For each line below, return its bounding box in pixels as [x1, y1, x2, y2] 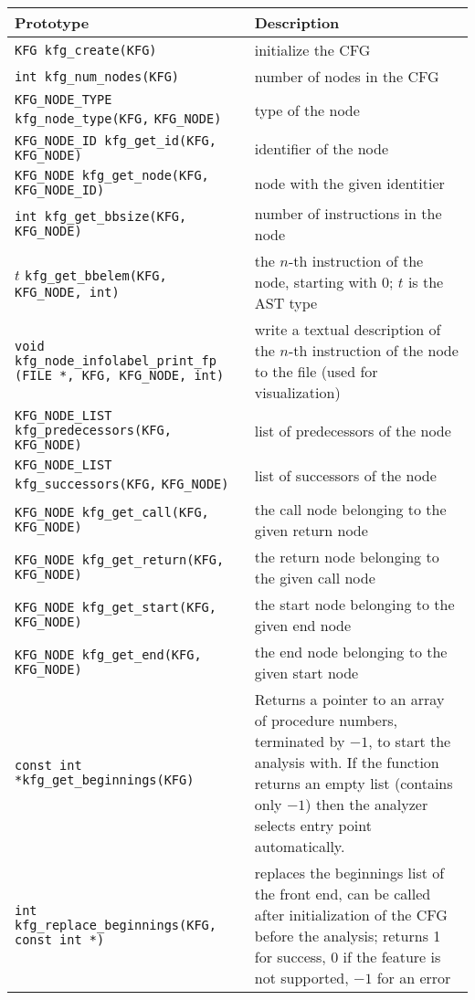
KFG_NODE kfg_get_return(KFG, [15, 553, 225, 567]
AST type [254, 292, 318, 313]
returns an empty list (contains [254, 773, 453, 794]
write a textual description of [254, 319, 441, 340]
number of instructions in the [254, 203, 442, 224]
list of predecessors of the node [254, 419, 451, 441]
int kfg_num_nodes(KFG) [15, 68, 180, 84]
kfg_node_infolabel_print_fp [15, 353, 216, 368]
